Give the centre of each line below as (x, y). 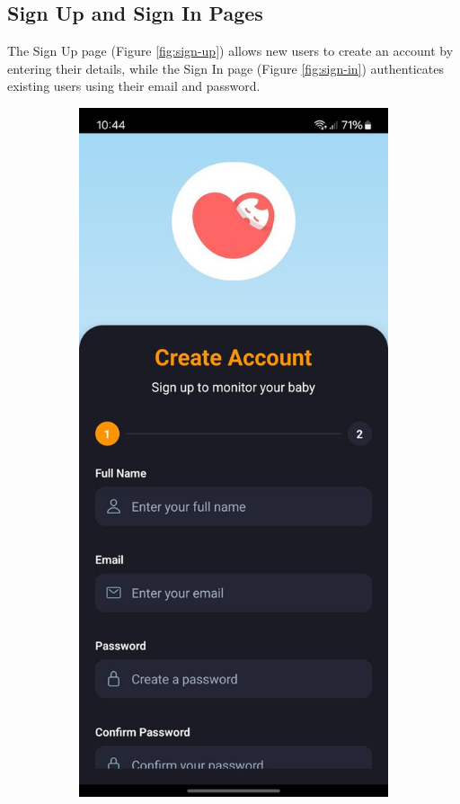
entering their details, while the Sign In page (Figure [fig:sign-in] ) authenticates (226, 68)
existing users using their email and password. (134, 86)
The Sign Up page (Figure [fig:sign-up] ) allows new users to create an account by (230, 51)
